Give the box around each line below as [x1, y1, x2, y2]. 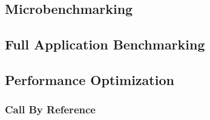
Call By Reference [5, 102, 96, 117]
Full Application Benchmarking [5, 35, 205, 54]
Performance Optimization [5, 70, 174, 89]
